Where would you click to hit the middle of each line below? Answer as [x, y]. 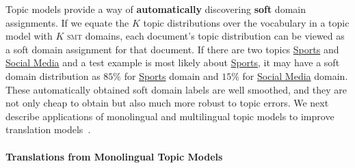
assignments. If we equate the [67, 22]
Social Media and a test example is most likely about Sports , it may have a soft [173, 62]
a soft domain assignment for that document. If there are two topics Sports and [172, 49]
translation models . [48, 129]
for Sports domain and [171, 75]
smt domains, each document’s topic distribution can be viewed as [206, 36]
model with [29, 36]
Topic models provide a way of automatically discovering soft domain [156, 9]
